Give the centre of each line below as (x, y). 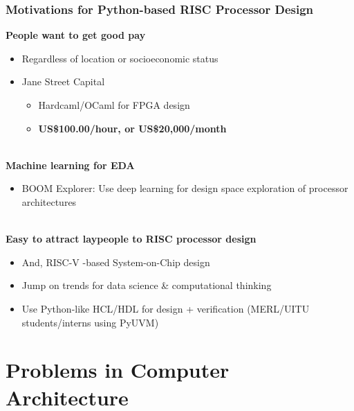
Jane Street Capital (63, 81)
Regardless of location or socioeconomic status (120, 58)
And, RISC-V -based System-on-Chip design (116, 262)
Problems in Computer (118, 370)
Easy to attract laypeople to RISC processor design (131, 239)
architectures (49, 201)
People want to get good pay (76, 35)
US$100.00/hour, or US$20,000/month (132, 128)
